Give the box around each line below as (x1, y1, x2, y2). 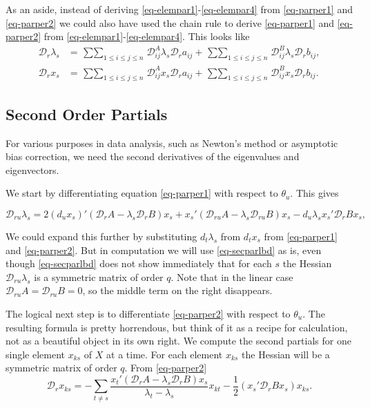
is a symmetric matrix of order (34, 269, 164, 284)
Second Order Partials (6, 103, 168, 124)
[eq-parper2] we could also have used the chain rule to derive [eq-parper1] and (6, 15, 335, 30)
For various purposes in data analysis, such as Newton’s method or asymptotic (6, 135, 338, 150)
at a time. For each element (106, 347, 223, 361)
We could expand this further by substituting (6, 229, 197, 244)
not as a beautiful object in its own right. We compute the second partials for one (6, 333, 351, 348)
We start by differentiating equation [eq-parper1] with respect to (6, 186, 278, 200)
